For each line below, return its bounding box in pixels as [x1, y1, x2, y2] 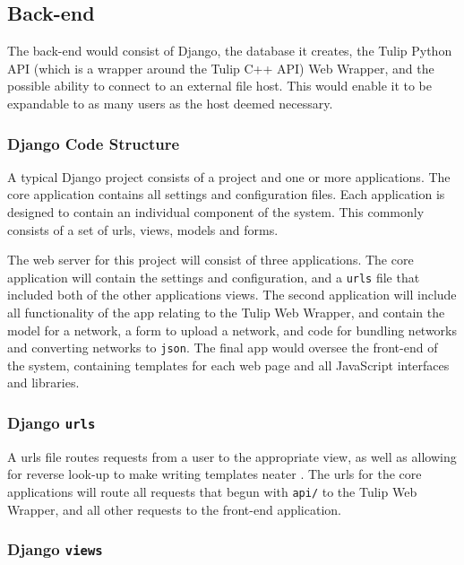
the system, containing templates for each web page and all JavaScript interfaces [7, 355, 450, 374]
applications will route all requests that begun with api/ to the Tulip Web [7, 482, 417, 501]
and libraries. [7, 373, 80, 392]
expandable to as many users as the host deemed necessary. [7, 93, 333, 112]
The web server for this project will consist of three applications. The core [7, 250, 414, 269]
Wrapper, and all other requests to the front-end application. [7, 500, 341, 518]
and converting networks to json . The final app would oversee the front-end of [7, 338, 438, 357]
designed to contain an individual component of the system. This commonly [7, 202, 425, 221]
